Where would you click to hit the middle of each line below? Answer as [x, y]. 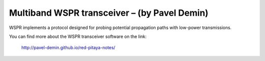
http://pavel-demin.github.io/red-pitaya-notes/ [68, 48]
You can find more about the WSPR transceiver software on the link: [78, 36]
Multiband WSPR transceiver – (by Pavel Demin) [109, 13]
